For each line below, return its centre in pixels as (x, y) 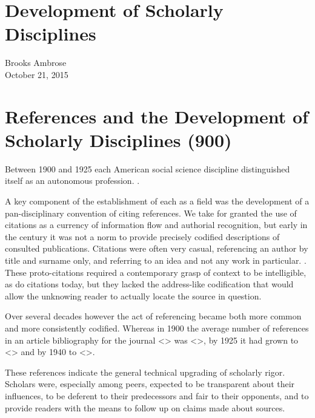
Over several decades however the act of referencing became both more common (153, 316)
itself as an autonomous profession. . (72, 181)
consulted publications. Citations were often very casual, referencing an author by (157, 248)
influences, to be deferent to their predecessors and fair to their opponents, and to (157, 395)
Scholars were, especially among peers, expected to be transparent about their (150, 384)
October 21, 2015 (37, 74)
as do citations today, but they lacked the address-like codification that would (149, 284)
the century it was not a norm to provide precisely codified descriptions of (142, 236)
